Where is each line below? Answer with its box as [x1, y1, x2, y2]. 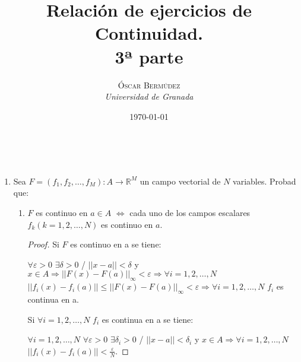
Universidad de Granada [104, 90, 194, 103]
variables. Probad [233, 174, 296, 187]
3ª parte [115, 44, 183, 68]
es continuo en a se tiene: [70, 238, 161, 250]
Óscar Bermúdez [118, 78, 180, 91]
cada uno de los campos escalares [129, 207, 251, 219]
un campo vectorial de [140, 174, 221, 187]
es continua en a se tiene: [102, 313, 194, 325]
